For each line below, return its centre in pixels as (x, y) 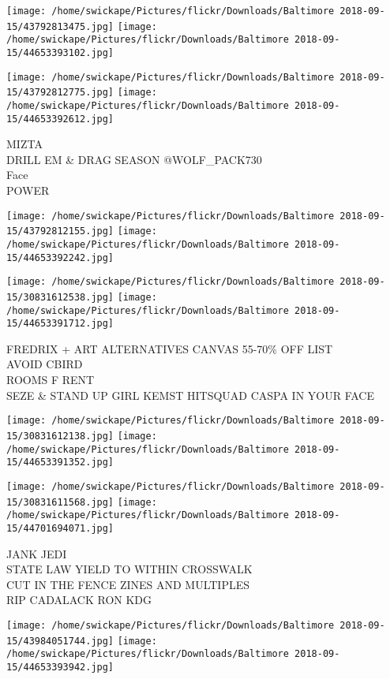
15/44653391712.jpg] (60, 324)
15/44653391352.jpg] (60, 463)
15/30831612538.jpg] (60, 297)
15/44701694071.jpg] (60, 528)
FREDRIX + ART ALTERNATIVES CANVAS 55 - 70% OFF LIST (170, 348)
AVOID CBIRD (45, 364)
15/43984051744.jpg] (60, 641)
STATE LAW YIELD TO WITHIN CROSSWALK (129, 569)
